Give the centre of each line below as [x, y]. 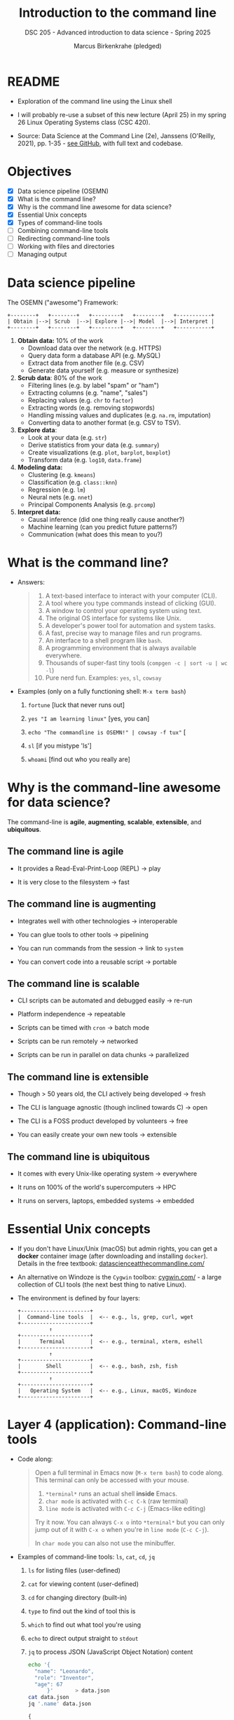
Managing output [42, 255]
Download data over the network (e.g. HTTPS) [95, 348]
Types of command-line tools [60, 222]
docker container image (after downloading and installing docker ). [112, 1256]
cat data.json [48, 1698]
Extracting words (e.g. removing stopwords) [91, 408]
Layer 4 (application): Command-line [117, 1425]
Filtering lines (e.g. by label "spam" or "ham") [94, 385]
